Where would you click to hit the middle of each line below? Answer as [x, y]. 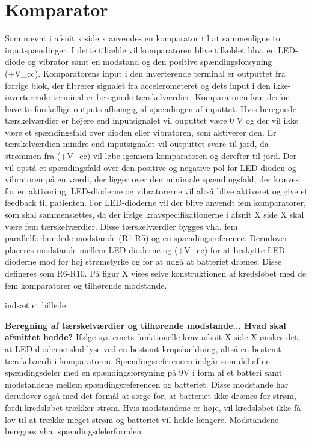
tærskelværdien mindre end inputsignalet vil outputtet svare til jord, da [137, 144]
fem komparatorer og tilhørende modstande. [86, 285]
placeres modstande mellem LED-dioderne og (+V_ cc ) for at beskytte [135, 249]
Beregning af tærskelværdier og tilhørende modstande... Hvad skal [145, 325]
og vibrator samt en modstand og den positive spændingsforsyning [150, 61]
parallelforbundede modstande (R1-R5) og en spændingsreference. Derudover [146, 238]
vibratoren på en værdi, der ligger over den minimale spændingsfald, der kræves [152, 179]
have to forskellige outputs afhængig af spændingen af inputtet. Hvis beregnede [151, 108]
